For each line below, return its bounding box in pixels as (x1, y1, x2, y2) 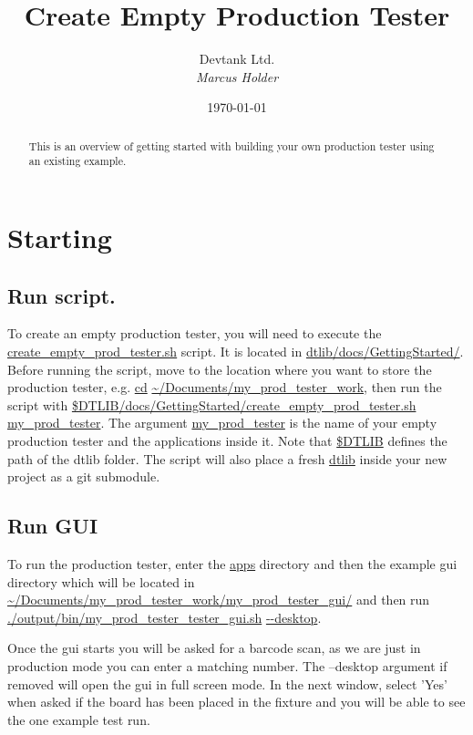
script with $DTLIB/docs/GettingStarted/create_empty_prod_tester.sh (7, 395, 416, 414)
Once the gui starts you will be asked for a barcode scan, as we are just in (7, 638, 421, 657)
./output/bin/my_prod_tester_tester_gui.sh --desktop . (7, 607, 322, 626)
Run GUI (7, 512, 98, 540)
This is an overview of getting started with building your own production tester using (28, 138, 435, 153)
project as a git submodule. (7, 467, 160, 486)
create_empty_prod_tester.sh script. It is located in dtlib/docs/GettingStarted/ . (7, 342, 464, 360)
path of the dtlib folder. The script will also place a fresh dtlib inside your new (7, 449, 447, 468)
